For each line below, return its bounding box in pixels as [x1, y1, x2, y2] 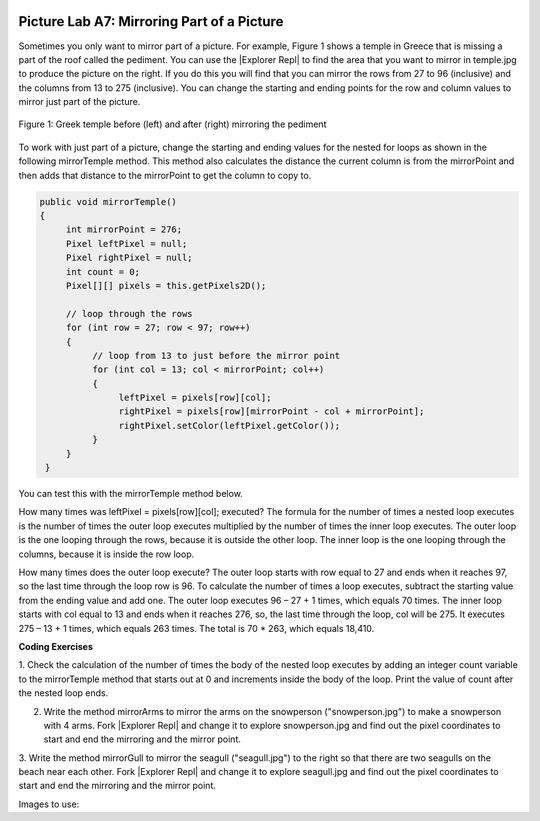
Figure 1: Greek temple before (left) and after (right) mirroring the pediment [18, 118, 327, 130]
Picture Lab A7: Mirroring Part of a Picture [18, 13, 284, 30]
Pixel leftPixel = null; [65, 238, 188, 249]
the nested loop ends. [18, 687, 109, 699]
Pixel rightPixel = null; [65, 252, 194, 264]
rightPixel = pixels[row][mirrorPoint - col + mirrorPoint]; [118, 406, 425, 417]
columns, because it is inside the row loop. [18, 548, 195, 560]
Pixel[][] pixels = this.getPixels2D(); [65, 280, 267, 291]
